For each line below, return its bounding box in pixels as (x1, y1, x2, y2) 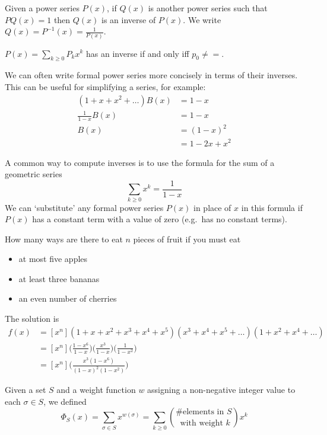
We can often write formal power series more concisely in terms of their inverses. (5, 69, 298, 81)
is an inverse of (101, 13, 156, 25)
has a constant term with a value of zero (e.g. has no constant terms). (32, 213, 287, 225)
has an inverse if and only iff (86, 47, 189, 59)
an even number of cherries (18, 292, 117, 305)
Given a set (5, 383, 46, 396)
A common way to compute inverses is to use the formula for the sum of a (5, 156, 275, 168)
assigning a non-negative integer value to (147, 383, 296, 396)
